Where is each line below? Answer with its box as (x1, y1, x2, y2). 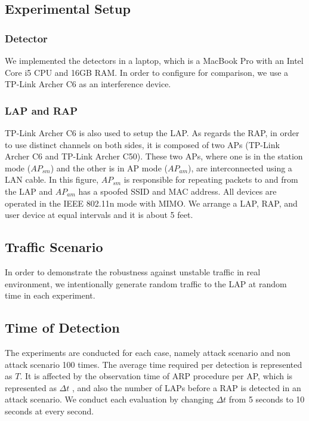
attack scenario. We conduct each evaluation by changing (5, 393, 214, 405)
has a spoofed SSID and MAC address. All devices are (78, 185, 277, 197)
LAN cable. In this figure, (5, 173, 99, 186)
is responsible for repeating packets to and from (123, 173, 298, 186)
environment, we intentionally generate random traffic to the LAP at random (5, 277, 287, 290)
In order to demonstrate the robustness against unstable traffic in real (5, 265, 261, 278)
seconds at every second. (5, 404, 94, 417)
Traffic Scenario (5, 238, 103, 256)
